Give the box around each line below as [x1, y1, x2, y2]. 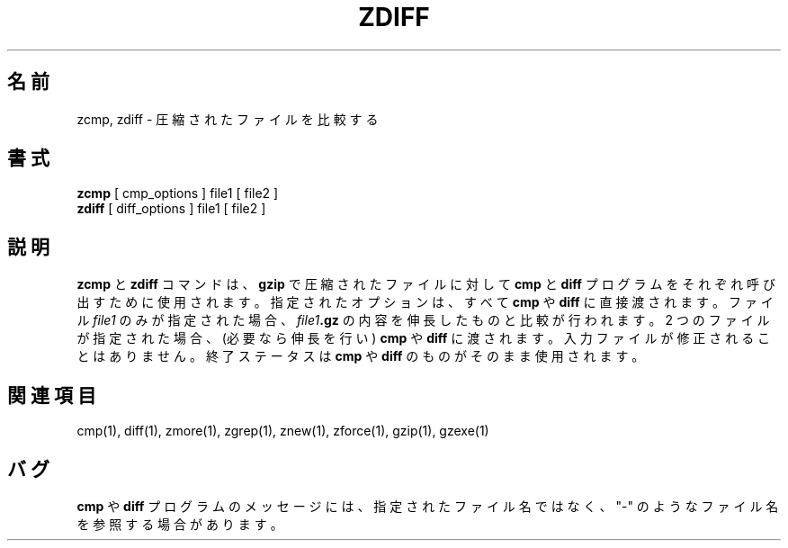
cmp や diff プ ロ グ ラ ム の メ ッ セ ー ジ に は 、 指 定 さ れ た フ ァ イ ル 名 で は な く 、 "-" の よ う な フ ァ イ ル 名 [76, 498, 779, 514]
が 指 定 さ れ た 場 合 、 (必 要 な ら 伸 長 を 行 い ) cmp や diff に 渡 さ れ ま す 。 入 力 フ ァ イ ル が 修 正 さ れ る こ [76, 330, 771, 346]
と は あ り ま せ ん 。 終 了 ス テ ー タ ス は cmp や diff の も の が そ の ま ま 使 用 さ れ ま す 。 [76, 348, 645, 364]
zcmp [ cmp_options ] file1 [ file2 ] [76, 185, 279, 202]
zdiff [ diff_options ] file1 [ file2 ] [76, 201, 266, 217]
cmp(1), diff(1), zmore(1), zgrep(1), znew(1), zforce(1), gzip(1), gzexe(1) [76, 423, 489, 439]
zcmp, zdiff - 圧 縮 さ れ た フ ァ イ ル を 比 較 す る [76, 111, 379, 127]
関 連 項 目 [7, 383, 96, 407]
